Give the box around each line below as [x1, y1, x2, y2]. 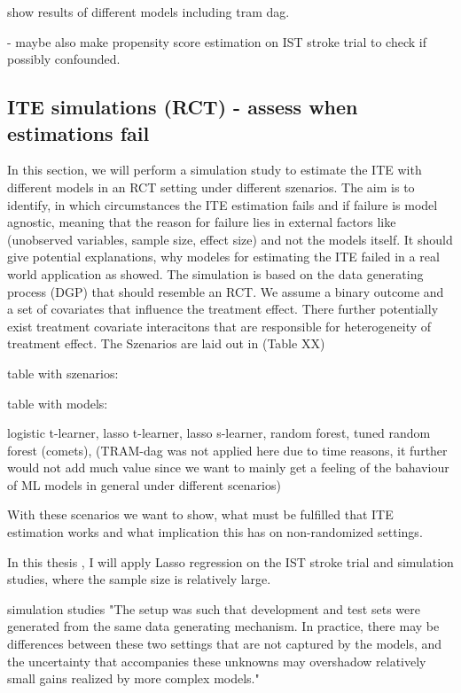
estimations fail [7, 119, 150, 146]
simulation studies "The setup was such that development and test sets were [7, 599, 420, 618]
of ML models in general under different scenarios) [7, 475, 281, 494]
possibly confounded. [7, 50, 121, 68]
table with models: [7, 393, 108, 412]
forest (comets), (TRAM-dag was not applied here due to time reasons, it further [7, 440, 448, 459]
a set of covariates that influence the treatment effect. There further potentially [7, 300, 439, 318]
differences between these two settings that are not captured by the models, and [7, 635, 442, 653]
